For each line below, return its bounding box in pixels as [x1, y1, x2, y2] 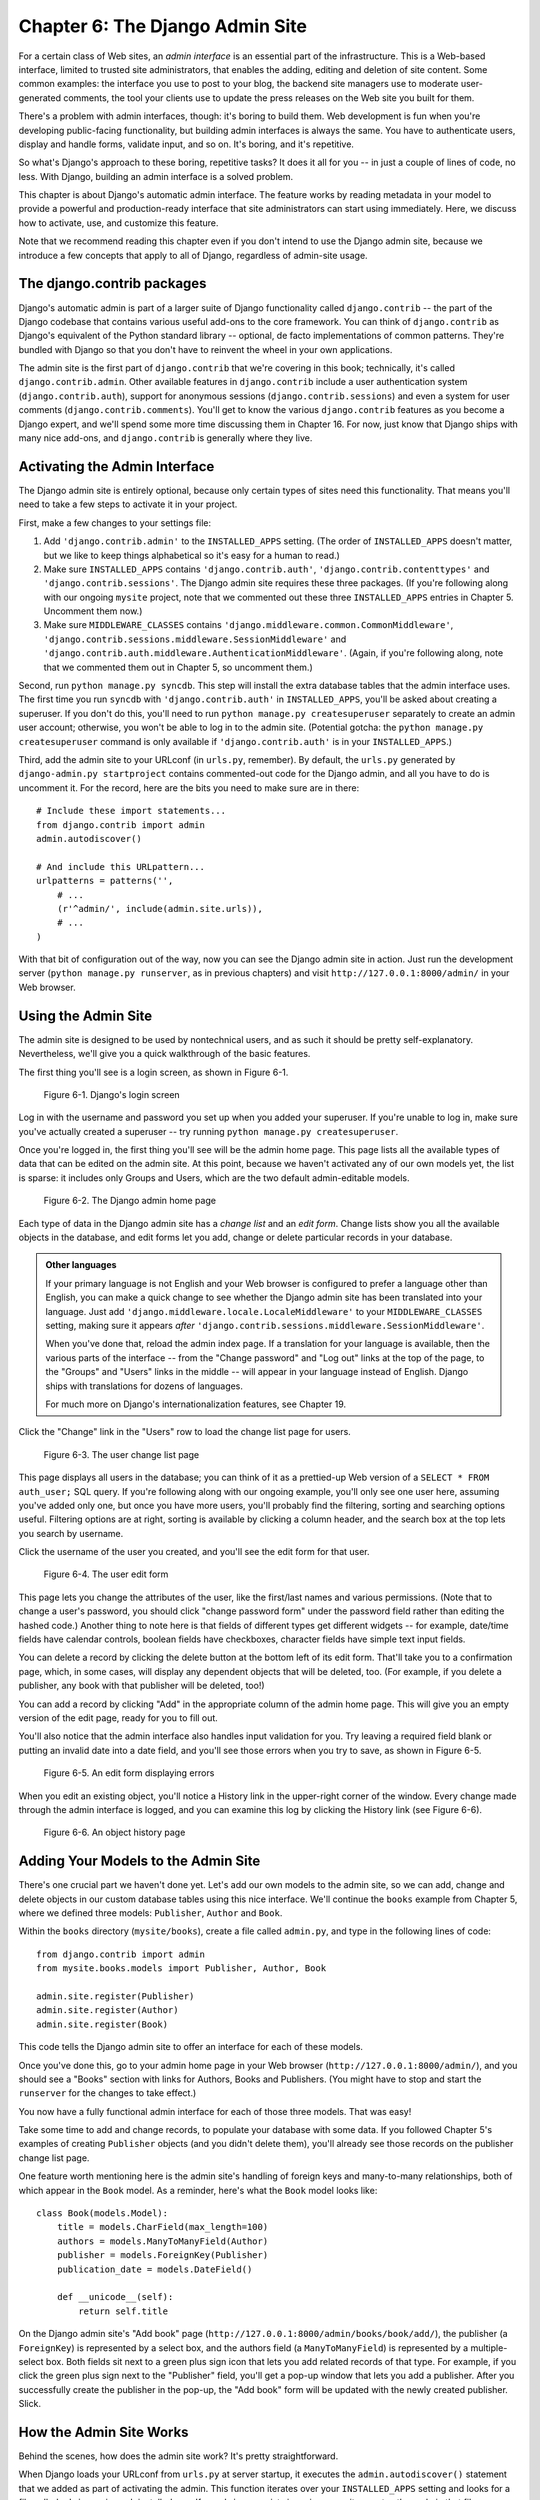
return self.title [78, 2305, 169, 2317]
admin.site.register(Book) [36, 2018, 169, 2030]
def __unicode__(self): [56, 2291, 174, 2303]
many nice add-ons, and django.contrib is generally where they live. [18, 432, 313, 444]
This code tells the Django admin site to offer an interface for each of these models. [18, 2041, 364, 2053]
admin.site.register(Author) [36, 2005, 179, 2016]
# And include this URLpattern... [36, 861, 205, 872]
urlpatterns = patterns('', [36, 875, 174, 887]
